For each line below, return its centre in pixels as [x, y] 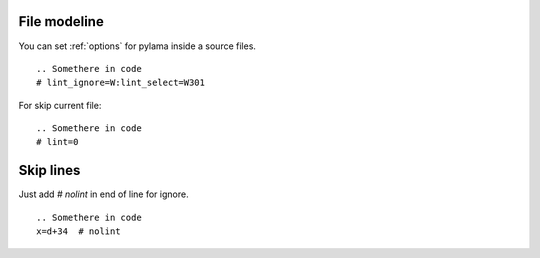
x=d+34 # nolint [78, 231]
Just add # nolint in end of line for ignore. [103, 194]
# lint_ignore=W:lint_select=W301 [120, 83]
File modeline [61, 21]
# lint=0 [57, 142]
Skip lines [49, 170]
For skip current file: [60, 105]
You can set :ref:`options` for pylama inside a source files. [137, 46]
